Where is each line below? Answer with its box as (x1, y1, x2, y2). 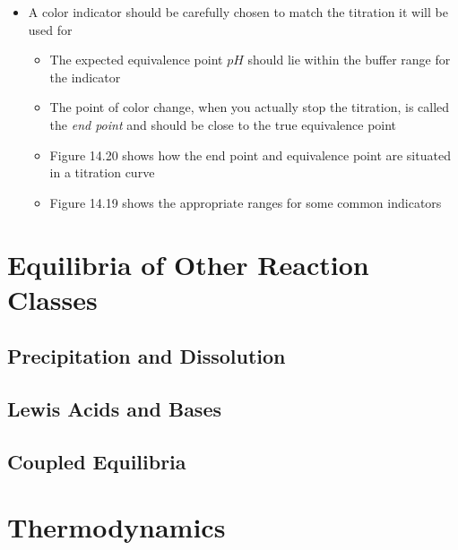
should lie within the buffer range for (247, 50, 451, 69)
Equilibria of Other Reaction (7, 245, 369, 282)
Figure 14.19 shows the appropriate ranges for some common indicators (49, 193, 442, 211)
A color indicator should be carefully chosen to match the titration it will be (28, 3, 448, 21)
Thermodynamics (7, 509, 226, 546)
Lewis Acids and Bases (7, 395, 222, 423)
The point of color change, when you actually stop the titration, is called (49, 98, 450, 116)
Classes (7, 280, 98, 317)
